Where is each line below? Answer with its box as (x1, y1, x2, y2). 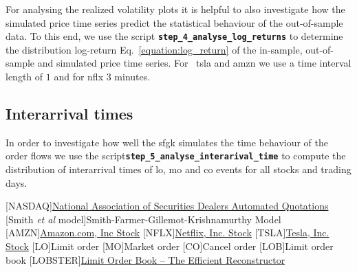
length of (6, 69, 43, 84)
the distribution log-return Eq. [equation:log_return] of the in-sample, (6, 42, 303, 56)
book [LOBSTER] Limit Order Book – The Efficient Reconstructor (6, 252, 285, 267)
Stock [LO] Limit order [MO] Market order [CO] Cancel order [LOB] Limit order (6, 239, 334, 253)
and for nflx (54, 69, 104, 84)
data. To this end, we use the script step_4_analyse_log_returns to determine (6, 29, 343, 43)
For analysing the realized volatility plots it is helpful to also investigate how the (6, 2, 345, 16)
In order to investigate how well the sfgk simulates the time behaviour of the (6, 135, 329, 149)
